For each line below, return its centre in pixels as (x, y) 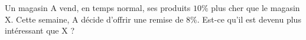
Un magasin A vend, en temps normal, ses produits (98, 8)
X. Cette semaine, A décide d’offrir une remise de (94, 19)
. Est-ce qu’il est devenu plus (249, 19)
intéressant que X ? (40, 30)
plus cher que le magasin (255, 8)
